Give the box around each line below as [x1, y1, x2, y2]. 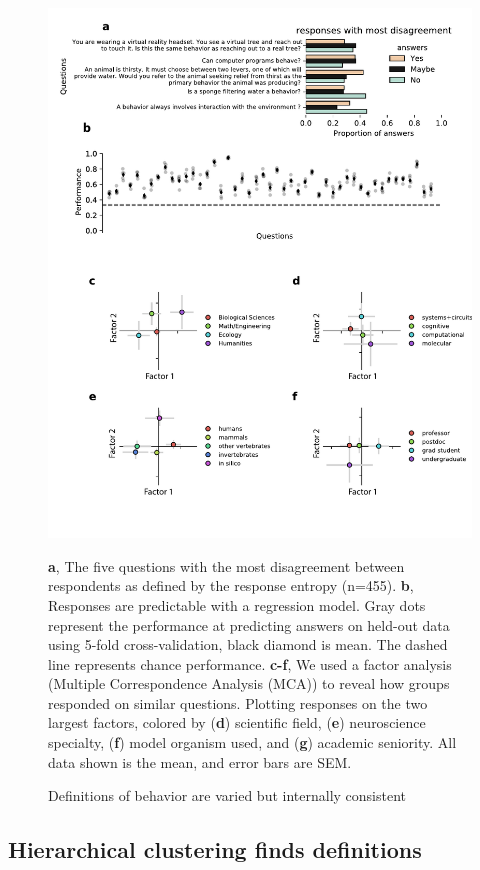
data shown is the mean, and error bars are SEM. [48, 751, 352, 772]
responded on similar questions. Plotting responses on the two [48, 692, 428, 713]
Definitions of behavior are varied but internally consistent [48, 785, 407, 806]
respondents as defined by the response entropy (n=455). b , [48, 575, 414, 596]
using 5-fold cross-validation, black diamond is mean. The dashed [48, 634, 448, 655]
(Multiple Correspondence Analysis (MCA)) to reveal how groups [48, 673, 450, 694]
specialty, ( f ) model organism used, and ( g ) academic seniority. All [48, 732, 457, 753]
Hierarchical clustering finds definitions [8, 834, 422, 865]
